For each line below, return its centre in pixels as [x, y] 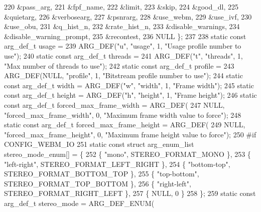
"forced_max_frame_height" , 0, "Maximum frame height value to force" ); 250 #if [130, 134]
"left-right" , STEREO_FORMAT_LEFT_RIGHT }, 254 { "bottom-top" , [117, 164]
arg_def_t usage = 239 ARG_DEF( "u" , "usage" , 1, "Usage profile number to [123, 46]
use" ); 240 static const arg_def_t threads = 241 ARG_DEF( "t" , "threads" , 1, [123, 55]
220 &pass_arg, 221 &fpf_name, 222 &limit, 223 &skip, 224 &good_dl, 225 [121, 7]
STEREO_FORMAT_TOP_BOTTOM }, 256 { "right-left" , [98, 183]
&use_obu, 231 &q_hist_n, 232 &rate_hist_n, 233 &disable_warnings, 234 [122, 26]
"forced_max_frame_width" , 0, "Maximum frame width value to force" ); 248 [123, 115]
